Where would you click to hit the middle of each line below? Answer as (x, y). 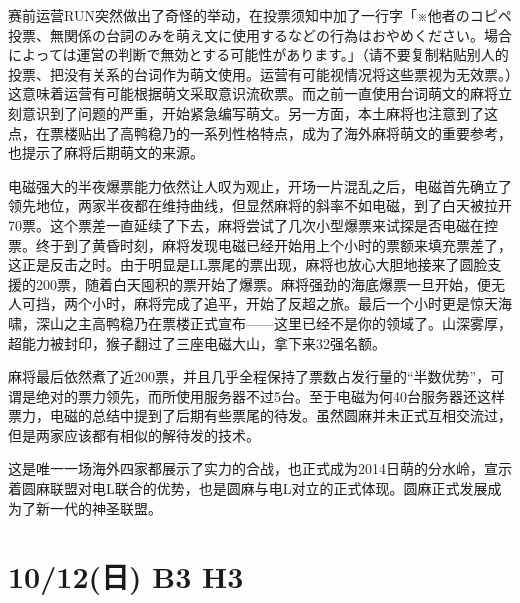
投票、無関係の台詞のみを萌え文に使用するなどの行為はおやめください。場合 (260, 34)
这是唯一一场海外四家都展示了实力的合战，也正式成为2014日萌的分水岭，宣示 (260, 468)
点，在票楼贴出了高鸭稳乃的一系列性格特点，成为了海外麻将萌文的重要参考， (260, 132)
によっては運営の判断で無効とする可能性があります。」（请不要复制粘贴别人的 (258, 54)
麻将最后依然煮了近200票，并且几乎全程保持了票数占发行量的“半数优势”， (249, 376)
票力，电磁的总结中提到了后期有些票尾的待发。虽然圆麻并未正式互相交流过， (260, 415)
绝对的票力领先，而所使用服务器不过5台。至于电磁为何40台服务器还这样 (270, 395)
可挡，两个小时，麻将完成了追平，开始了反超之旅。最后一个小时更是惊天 (259, 303)
